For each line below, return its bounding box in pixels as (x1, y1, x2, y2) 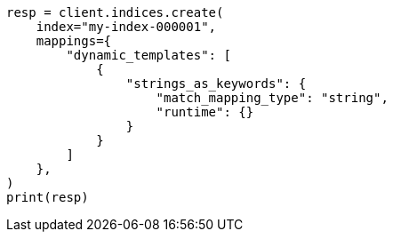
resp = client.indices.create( (6, 5, 224, 20)
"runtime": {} (156, 105, 254, 119)
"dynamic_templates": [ (66, 48, 231, 62)
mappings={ (36, 34, 112, 48)
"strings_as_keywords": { (125, 76, 307, 91)
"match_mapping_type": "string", (156, 91, 389, 105)
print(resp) (6, 190, 89, 204)
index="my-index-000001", (36, 20, 217, 34)
